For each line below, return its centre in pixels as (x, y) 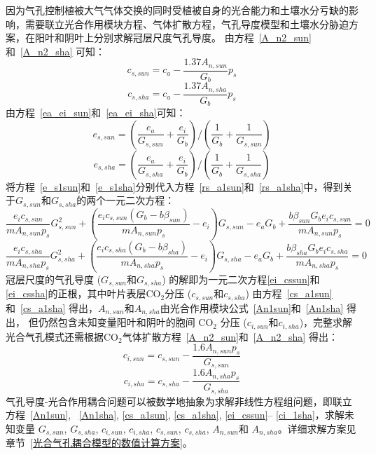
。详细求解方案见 (317, 428)
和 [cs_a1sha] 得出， (52, 307)
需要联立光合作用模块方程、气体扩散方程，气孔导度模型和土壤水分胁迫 (187, 23)
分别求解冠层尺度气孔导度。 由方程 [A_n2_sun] (202, 38)
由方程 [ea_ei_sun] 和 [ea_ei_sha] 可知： (96, 113)
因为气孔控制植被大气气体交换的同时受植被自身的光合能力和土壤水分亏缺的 (177, 10)
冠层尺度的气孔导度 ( (54, 279)
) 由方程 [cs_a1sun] (289, 293)
